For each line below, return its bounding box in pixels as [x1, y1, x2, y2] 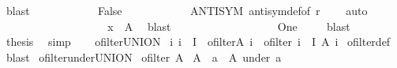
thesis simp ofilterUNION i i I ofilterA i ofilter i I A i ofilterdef [6, 33, 391, 50]
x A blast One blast [107, 17, 350, 34]
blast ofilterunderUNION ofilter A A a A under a [6, 48, 282, 65]
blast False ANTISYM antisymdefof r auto [6, 2, 368, 18]
